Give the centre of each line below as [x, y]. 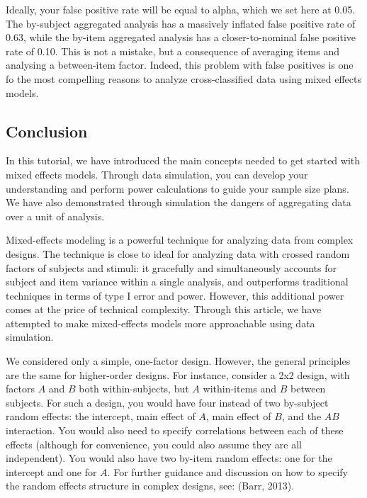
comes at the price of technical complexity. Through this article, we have [164, 309]
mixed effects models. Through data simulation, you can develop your [157, 174]
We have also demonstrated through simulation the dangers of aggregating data [179, 202]
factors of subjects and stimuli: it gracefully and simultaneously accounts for [171, 267]
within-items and [240, 389]
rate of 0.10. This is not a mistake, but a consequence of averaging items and [173, 51]
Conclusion [47, 131]
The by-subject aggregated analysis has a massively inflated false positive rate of [181, 23]
